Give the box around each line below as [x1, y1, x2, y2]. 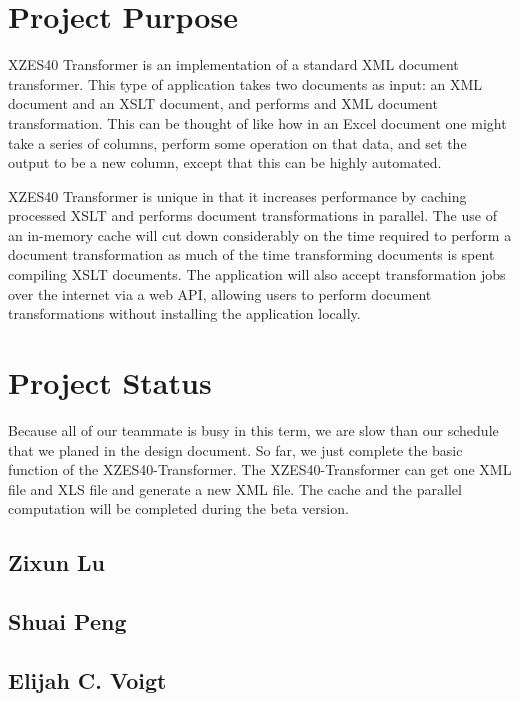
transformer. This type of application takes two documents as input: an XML [8, 73, 482, 94]
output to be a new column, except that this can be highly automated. [8, 152, 442, 173]
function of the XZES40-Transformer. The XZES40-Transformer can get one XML [8, 459, 512, 480]
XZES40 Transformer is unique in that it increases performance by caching [8, 185, 467, 206]
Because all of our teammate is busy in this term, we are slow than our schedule [8, 419, 499, 440]
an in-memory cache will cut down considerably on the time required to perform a [8, 224, 512, 245]
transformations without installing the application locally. [8, 303, 361, 324]
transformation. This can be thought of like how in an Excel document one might [8, 112, 507, 133]
